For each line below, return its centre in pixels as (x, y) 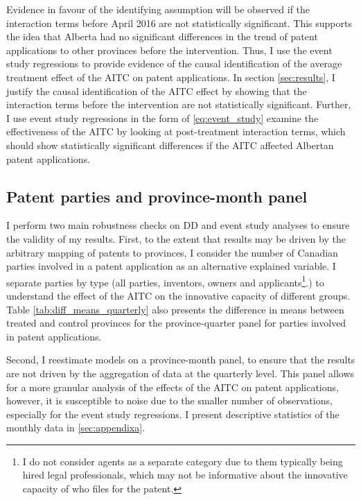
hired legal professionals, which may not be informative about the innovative (185, 475)
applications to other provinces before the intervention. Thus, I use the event (169, 50)
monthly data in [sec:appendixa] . (76, 428)
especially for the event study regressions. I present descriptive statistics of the (173, 414)
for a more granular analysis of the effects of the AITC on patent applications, (173, 387)
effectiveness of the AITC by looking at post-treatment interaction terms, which (176, 131)
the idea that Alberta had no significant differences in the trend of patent (162, 36)
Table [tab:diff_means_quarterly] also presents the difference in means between (175, 309)
